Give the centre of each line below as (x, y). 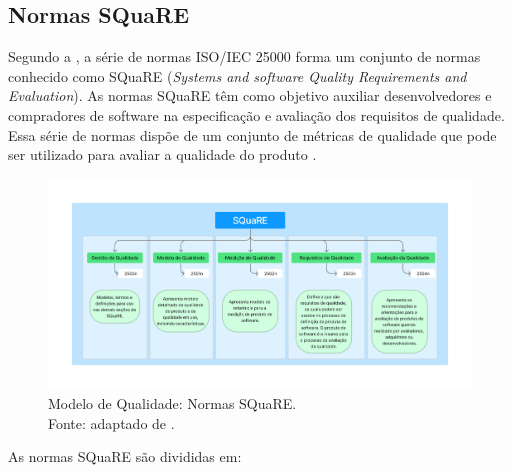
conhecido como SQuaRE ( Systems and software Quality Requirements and (237, 75)
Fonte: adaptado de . (111, 422)
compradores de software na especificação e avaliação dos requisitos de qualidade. (256, 114)
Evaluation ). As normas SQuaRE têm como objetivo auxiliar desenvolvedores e (250, 95)
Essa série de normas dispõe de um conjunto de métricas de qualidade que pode (252, 134)
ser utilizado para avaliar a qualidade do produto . (162, 154)
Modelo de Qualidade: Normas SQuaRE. (172, 402)
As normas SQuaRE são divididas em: (125, 456)
